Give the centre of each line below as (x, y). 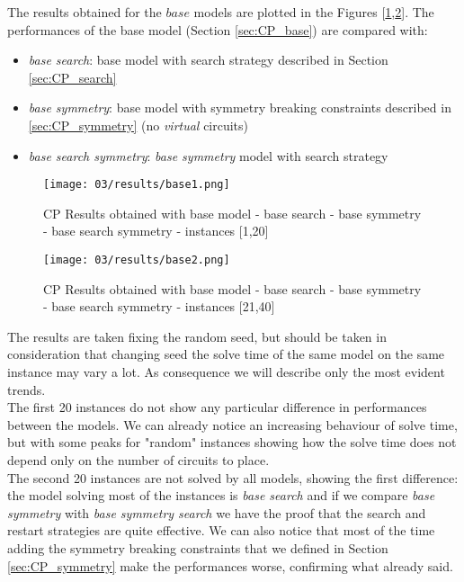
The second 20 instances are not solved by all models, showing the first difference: (233, 477)
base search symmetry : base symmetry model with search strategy (208, 155)
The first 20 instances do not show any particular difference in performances (217, 407)
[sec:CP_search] (72, 77)
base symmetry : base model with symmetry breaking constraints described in (240, 107)
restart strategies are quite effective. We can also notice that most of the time (221, 530)
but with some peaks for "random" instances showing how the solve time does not (232, 442)
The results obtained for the (85, 12)
